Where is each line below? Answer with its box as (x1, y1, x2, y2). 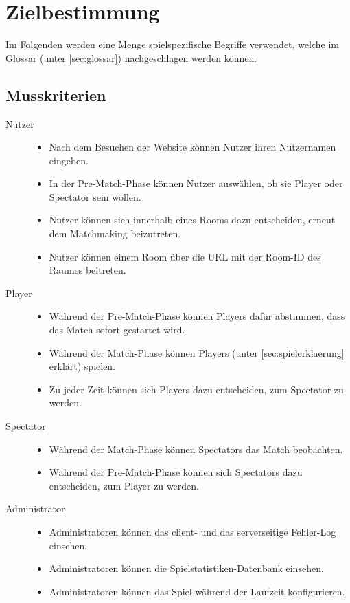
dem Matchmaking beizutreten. (49, 226, 181, 241)
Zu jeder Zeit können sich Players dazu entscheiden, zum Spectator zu (49, 382, 344, 396)
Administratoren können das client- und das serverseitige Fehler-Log (49, 524, 336, 538)
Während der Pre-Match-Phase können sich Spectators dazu (49, 465, 303, 479)
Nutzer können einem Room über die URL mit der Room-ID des (49, 249, 321, 263)
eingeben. (49, 153, 89, 167)
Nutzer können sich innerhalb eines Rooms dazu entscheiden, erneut (49, 212, 336, 227)
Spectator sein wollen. (49, 189, 141, 204)
